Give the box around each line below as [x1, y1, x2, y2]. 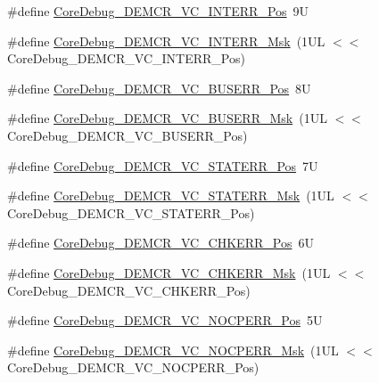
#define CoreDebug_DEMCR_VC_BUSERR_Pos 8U [7, 78, 311, 97]
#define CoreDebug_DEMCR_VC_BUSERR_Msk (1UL [7, 109, 327, 127]
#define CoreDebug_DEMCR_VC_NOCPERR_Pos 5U [7, 311, 323, 330]
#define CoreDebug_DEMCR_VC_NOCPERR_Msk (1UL [7, 340, 339, 359]
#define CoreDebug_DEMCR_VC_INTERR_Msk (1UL [7, 31, 325, 50]
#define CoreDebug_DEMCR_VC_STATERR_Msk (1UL [7, 186, 334, 205]
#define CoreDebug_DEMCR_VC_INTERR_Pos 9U [7, 2, 309, 20]
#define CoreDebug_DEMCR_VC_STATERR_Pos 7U [7, 156, 318, 175]
